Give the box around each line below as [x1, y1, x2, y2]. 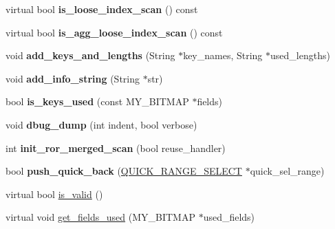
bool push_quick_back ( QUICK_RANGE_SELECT [6, 164, 242, 178]
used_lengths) [270, 48, 330, 63]
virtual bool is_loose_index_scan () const [6, 2, 198, 16]
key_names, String [183, 48, 263, 63]
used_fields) [203, 210, 255, 224]
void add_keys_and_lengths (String [6, 48, 175, 63]
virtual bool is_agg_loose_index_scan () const [6, 25, 223, 39]
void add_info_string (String [6, 71, 140, 85]
